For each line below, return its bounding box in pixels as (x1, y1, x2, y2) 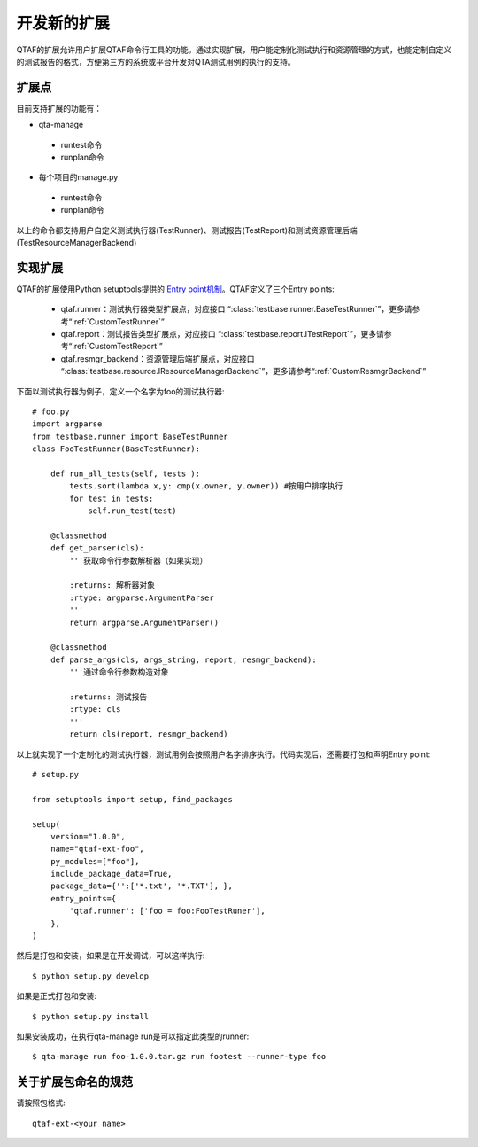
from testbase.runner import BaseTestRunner (32, 431, 229, 441)
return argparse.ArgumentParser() (69, 617, 220, 628)
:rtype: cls (69, 705, 121, 714)
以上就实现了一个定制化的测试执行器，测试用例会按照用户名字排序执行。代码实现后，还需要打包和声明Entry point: (16, 749, 431, 760)
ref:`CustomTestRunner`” (73, 316, 166, 327)
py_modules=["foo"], (50, 856, 140, 866)
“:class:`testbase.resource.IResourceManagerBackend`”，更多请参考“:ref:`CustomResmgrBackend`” (60, 366, 427, 377)
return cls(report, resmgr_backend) (69, 730, 229, 739)
